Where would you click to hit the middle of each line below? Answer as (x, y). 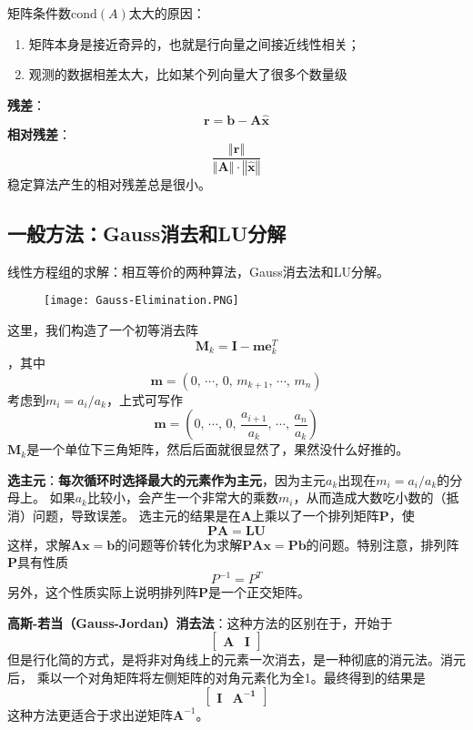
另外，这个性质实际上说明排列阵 (103, 592)
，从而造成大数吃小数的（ (370, 497)
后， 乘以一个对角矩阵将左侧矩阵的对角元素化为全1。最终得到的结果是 (216, 677)
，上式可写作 (145, 399)
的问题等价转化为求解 (179, 544)
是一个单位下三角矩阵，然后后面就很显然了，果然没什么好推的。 (218, 449)
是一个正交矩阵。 (260, 592)
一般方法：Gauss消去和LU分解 (147, 233)
